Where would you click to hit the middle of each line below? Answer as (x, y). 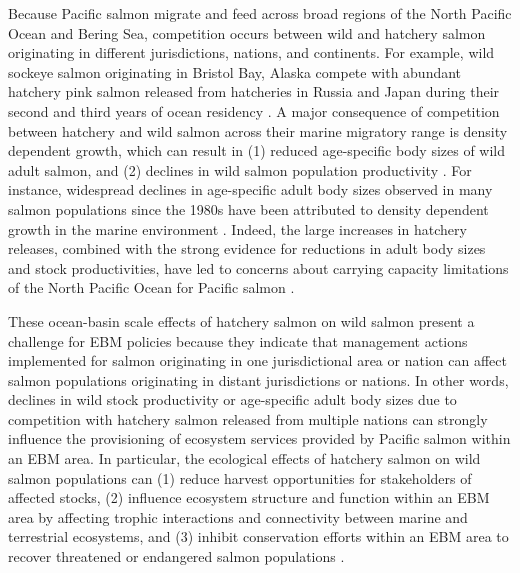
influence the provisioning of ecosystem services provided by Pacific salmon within (259, 438)
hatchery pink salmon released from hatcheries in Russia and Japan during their (254, 91)
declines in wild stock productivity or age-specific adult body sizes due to (232, 399)
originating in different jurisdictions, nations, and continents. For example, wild (251, 52)
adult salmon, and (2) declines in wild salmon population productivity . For (240, 169)
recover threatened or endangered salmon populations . (176, 556)
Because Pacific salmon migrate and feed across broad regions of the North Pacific (260, 13)
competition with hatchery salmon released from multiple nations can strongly (248, 418)
